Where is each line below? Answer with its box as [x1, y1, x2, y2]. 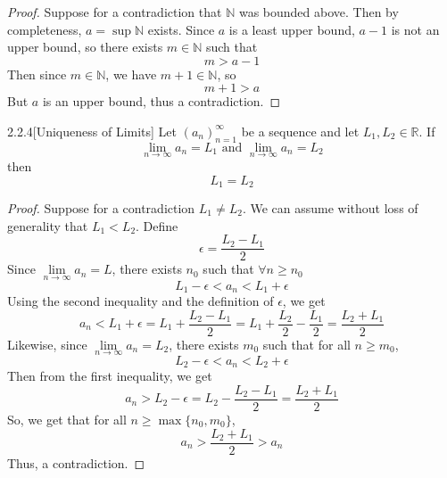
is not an [391, 20, 440, 38]
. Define [136, 216, 178, 235]
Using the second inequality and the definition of [7, 291, 274, 309]
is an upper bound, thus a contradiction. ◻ [42, 92, 281, 111]
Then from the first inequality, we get [7, 367, 212, 385]
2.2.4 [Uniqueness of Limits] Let [7, 121, 178, 140]
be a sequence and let [241, 121, 360, 140]
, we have [105, 64, 157, 83]
